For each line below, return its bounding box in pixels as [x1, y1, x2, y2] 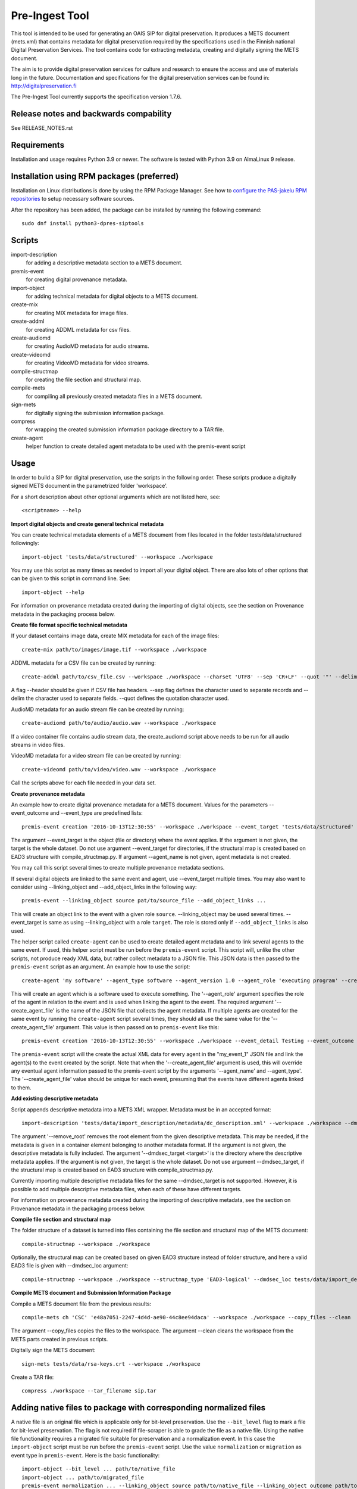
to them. [11, 1084, 32, 1091]
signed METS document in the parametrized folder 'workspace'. [11, 482, 168, 490]
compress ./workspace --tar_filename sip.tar [21, 1388, 157, 1394]
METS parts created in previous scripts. [11, 1335, 108, 1342]
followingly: [11, 540, 40, 547]
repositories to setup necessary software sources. [11, 195, 134, 203]
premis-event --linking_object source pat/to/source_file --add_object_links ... [21, 897, 267, 904]
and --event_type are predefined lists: [49, 809, 143, 817]
